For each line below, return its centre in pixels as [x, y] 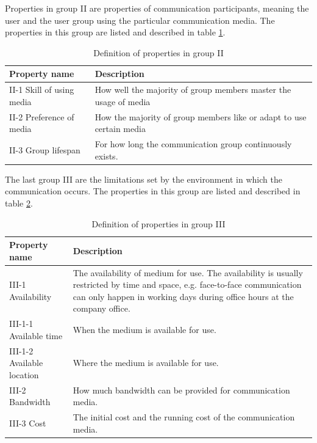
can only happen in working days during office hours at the [183, 296]
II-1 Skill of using [42, 90]
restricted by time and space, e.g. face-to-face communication [187, 284]
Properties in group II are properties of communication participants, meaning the [157, 8]
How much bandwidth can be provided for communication [181, 390]
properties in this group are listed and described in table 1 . [115, 32]
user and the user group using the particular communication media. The [140, 20]
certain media [120, 129]
